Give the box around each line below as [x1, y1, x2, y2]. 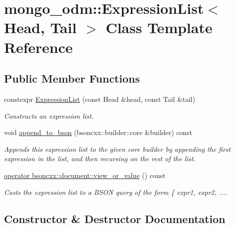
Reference [4, 37, 73, 57]
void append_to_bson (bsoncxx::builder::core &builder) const [4, 127, 192, 137]
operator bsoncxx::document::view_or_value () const [4, 170, 166, 180]
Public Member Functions [4, 71, 140, 86]
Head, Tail [4, 17, 77, 38]
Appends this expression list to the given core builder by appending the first [4, 143, 231, 154]
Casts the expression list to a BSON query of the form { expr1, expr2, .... [4, 186, 228, 197]
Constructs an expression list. [4, 110, 94, 121]
